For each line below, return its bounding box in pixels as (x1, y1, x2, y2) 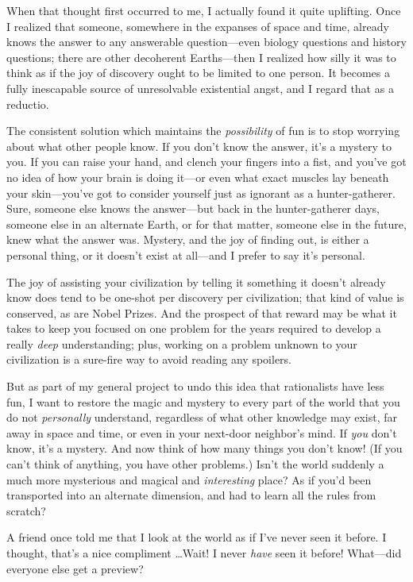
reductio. (6, 95, 49, 112)
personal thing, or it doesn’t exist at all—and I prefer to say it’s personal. (6, 246, 365, 263)
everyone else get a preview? (6, 560, 144, 576)
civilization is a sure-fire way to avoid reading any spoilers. (6, 351, 292, 368)
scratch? (6, 502, 46, 518)
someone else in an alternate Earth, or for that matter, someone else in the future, (6, 215, 407, 232)
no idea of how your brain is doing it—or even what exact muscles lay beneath (6, 168, 389, 185)
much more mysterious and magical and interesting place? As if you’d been (6, 471, 372, 488)
